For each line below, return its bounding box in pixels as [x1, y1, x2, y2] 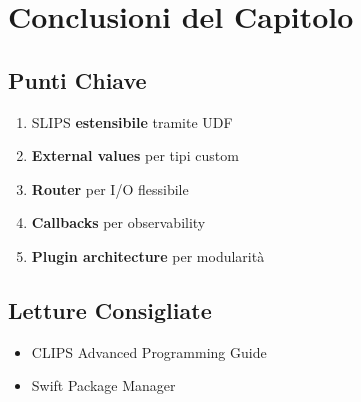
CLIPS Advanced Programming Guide [31, 341, 267, 362]
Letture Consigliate [8, 294, 212, 325]
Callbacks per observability [31, 212, 206, 233]
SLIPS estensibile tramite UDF [31, 111, 233, 132]
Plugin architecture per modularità [31, 245, 265, 266]
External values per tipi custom [31, 145, 239, 166]
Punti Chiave [8, 64, 147, 95]
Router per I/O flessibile [31, 178, 189, 199]
